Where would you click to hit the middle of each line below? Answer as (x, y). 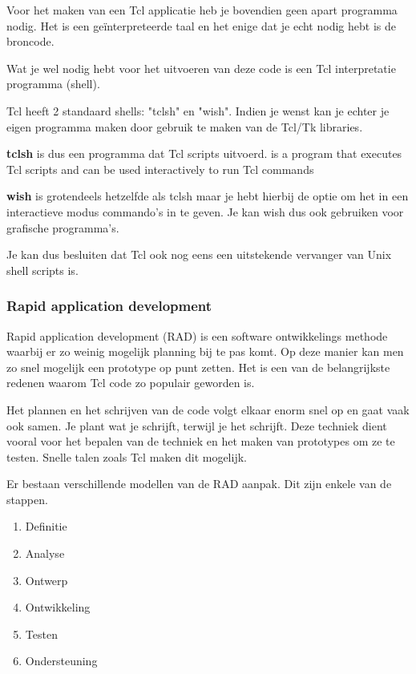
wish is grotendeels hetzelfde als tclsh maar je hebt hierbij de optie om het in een (208, 196)
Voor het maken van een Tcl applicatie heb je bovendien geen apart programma (202, 10)
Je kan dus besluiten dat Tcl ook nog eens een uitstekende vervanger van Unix (199, 254)
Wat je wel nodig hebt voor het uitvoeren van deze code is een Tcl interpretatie (201, 68)
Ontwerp (46, 580)
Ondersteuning (61, 661)
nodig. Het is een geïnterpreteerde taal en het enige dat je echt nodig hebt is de (201, 25)
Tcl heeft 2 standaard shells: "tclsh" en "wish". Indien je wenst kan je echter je (198, 110)
